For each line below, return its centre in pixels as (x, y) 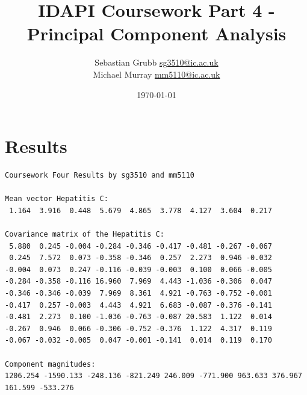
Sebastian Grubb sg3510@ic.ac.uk (157, 62)
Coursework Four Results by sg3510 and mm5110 (100, 176)
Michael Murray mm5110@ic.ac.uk (157, 74)
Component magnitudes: (50, 364)
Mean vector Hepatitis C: (57, 199)
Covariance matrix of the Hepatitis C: (85, 234)
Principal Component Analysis (157, 33)
